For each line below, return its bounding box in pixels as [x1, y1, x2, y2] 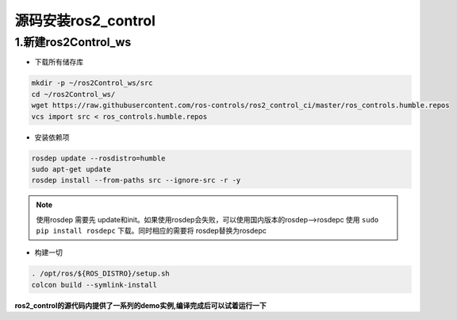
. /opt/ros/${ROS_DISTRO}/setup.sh [31, 269, 170, 278]
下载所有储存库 [34, 57, 83, 67]
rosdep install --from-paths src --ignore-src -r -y [31, 175, 241, 185]
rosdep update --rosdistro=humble [31, 153, 166, 163]
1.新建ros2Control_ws [14, 35, 132, 49]
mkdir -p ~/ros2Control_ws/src [31, 79, 154, 87]
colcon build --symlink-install [31, 280, 158, 289]
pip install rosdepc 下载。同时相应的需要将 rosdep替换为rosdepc [36, 226, 267, 236]
